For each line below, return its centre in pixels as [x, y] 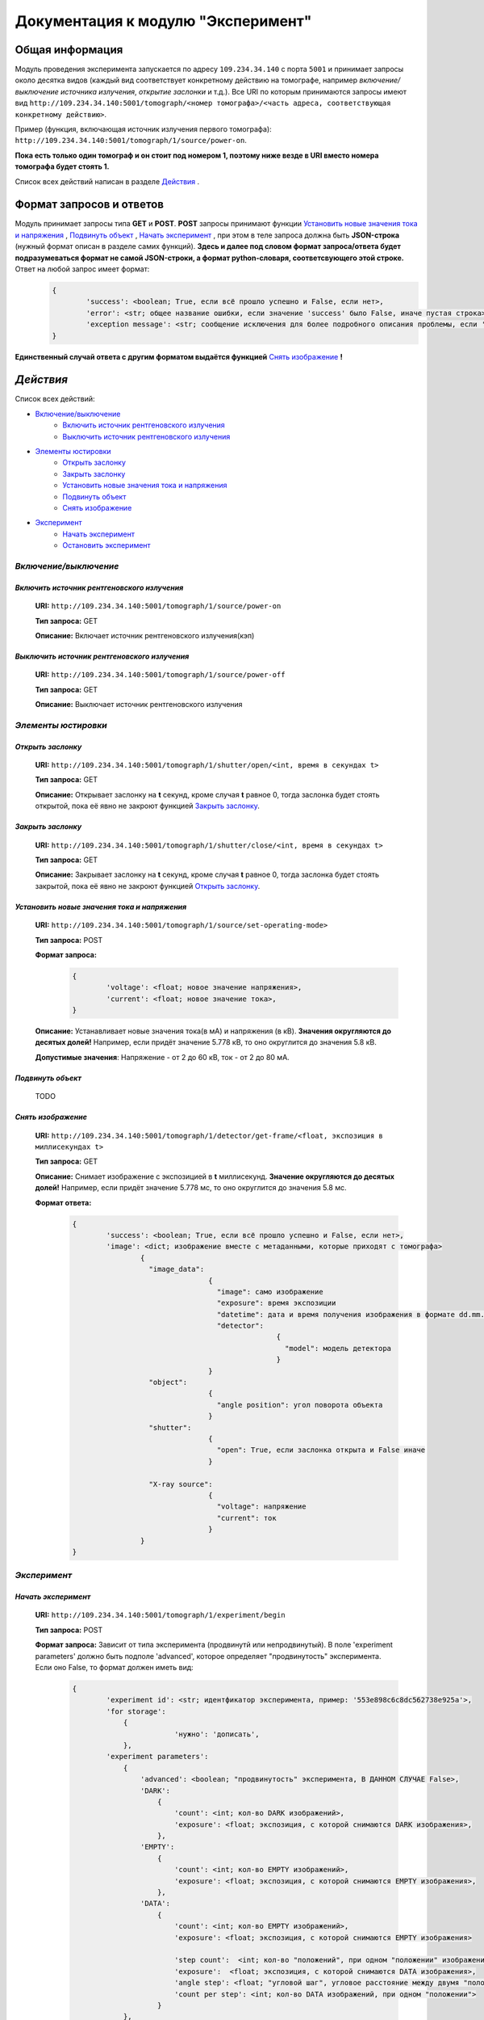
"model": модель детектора [338, 1348]
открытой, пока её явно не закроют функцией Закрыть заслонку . [147, 806]
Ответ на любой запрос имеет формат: [82, 269]
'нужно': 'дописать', [217, 1734]
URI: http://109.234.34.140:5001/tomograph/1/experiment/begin [160, 1615]
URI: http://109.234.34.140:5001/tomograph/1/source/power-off [160, 675]
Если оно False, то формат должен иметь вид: [114, 1668]
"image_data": [177, 1269]
